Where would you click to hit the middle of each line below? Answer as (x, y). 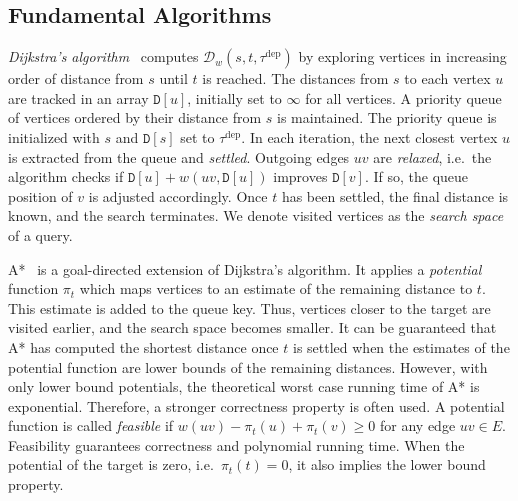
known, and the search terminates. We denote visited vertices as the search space (256, 215)
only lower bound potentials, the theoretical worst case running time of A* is (244, 386)
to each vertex (447, 78)
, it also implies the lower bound (387, 464)
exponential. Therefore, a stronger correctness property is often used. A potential (256, 405)
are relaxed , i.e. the (432, 156)
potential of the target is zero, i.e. (111, 464)
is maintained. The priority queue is (387, 117)
